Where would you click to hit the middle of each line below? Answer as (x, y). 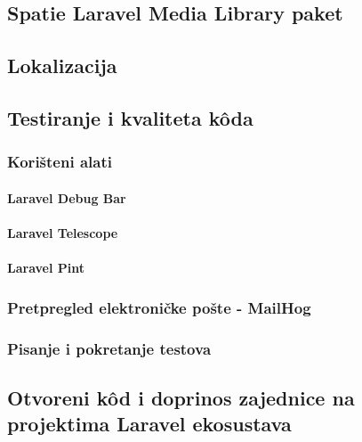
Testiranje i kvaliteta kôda (130, 117)
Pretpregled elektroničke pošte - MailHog (159, 307)
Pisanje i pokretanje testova (109, 348)
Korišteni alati (60, 162)
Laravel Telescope (63, 232)
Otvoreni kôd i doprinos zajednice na (181, 397)
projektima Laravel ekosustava (149, 424)
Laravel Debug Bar (67, 197)
